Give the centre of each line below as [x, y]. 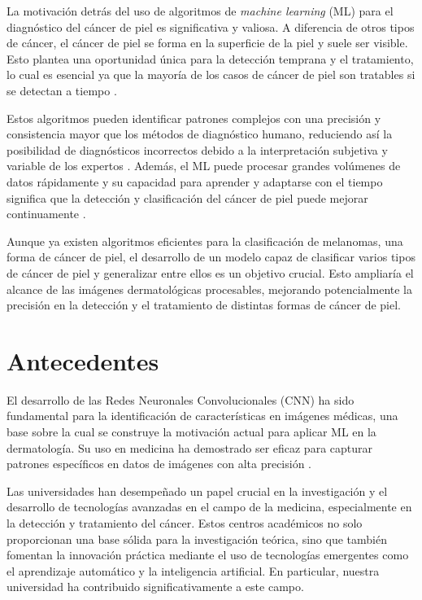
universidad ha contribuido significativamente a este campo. [155, 587]
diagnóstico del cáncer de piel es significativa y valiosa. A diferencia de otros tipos [211, 26]
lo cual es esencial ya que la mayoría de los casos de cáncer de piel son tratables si [211, 74]
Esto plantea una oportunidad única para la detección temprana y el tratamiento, [210, 58]
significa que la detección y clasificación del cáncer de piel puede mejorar [187, 197]
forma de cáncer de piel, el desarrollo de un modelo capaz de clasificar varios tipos [211, 257]
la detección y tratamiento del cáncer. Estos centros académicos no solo [185, 522]
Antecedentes [83, 360]
